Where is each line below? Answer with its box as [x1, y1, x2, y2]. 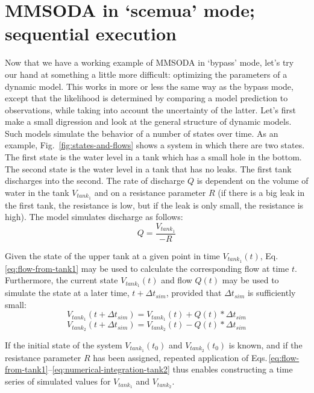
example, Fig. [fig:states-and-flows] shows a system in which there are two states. [5, 139, 305, 151]
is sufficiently [247, 286, 296, 299]
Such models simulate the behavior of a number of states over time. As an [5, 127, 278, 139]
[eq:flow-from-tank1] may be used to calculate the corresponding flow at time [5, 262, 289, 274]
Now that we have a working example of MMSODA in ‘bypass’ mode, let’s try [5, 56, 294, 69]
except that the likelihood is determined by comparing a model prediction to [5, 92, 288, 104]
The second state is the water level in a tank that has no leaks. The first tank [5, 162, 292, 175]
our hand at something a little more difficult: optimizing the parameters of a [5, 68, 287, 80]
